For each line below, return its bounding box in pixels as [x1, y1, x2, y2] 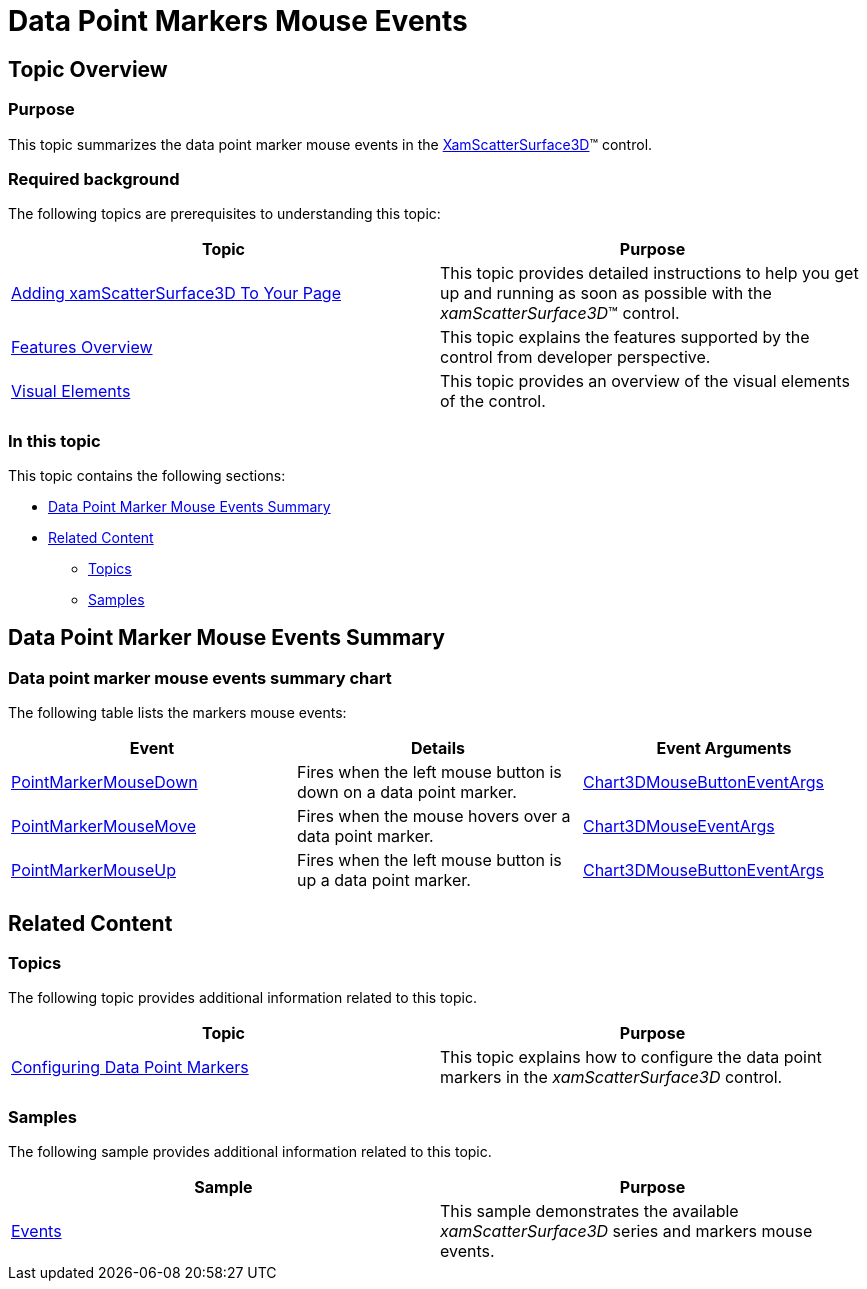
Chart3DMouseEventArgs [582, 816, 775, 837]
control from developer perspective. [440, 347, 711, 368]
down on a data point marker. [296, 782, 517, 803]
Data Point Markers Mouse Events [8, 4, 468, 38]
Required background [8, 168, 180, 189]
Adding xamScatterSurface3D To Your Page [11, 283, 341, 304]
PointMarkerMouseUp [11, 860, 177, 881]
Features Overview [11, 337, 153, 358]
